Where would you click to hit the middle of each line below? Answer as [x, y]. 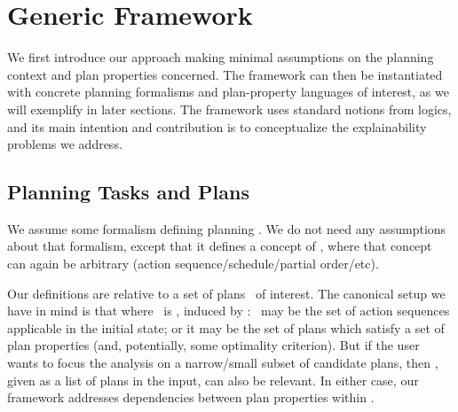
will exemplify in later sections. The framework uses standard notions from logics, [229, 109]
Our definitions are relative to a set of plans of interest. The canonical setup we [226, 293]
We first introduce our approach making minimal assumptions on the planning [221, 57]
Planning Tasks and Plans [128, 192]
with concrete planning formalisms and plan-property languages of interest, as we [228, 92]
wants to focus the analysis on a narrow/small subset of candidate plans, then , [223, 363]
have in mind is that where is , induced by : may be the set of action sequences [229, 311]
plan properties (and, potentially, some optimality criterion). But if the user [213, 345]
